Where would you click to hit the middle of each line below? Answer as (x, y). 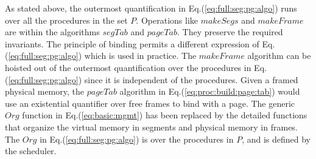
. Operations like (167, 20)
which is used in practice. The (140, 56)
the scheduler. (31, 151)
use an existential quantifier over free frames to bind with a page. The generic (150, 103)
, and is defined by (276, 139)
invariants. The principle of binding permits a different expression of (132, 43)
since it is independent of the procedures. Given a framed (191, 79)
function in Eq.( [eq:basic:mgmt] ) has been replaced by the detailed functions (165, 115)
